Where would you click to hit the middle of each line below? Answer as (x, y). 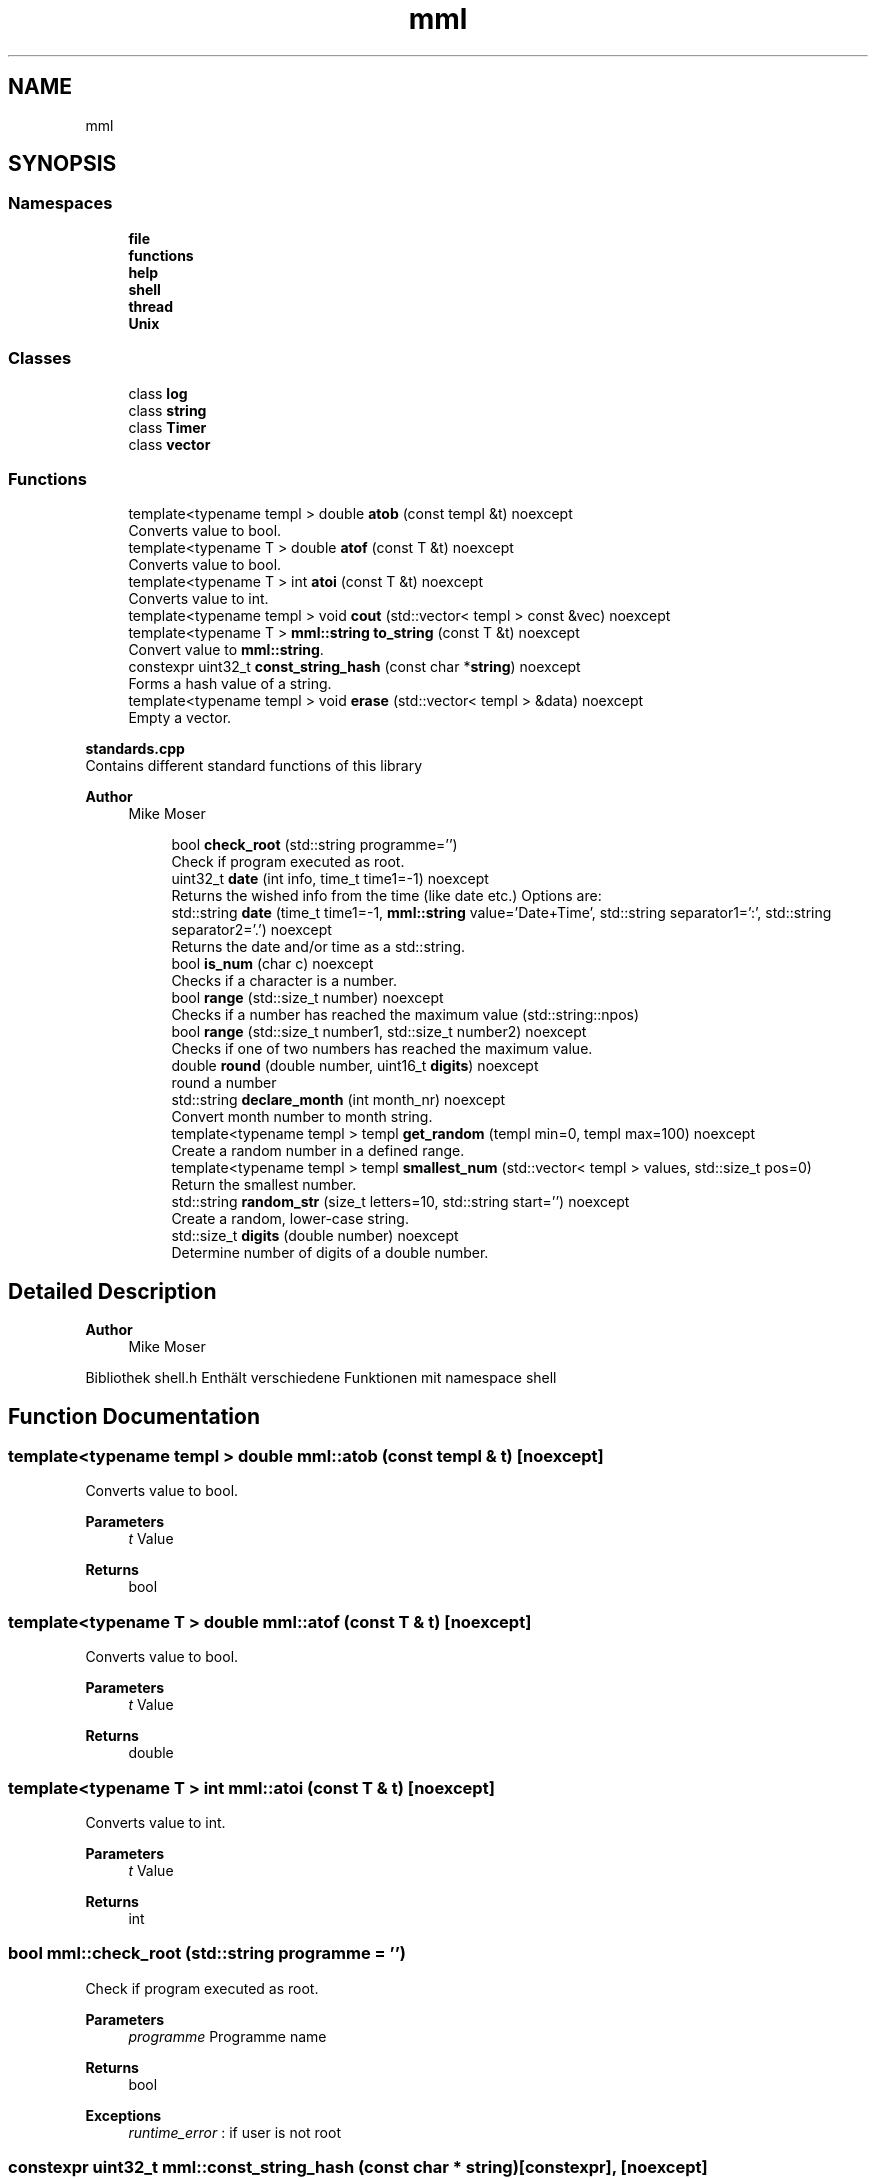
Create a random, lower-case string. (290, 1219)
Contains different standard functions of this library (254, 766)
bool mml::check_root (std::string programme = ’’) (207, 1953)
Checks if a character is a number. (284, 981)
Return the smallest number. (264, 1185)
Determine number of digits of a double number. (330, 1253)
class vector (169, 444)
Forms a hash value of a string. (230, 684)
